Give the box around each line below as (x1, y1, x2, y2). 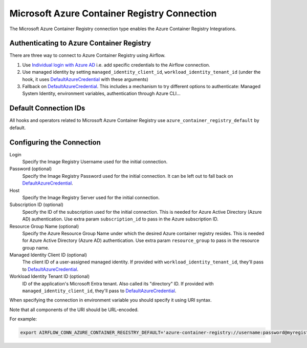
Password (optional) (9, 166, 52, 172)
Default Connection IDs (9, 104, 85, 113)
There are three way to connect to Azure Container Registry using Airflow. (9, 52, 166, 58)
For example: (9, 316, 37, 322)
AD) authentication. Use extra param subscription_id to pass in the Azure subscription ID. (22, 216, 218, 222)
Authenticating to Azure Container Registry (9, 39, 151, 48)
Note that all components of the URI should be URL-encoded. (9, 306, 139, 313)
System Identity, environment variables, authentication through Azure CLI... (22, 90, 181, 97)
